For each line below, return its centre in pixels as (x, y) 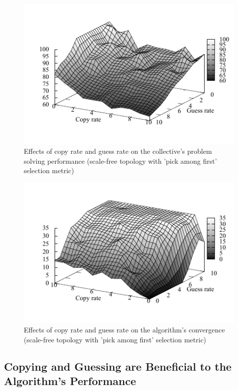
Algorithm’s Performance (70, 381)
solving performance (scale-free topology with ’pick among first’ (120, 161)
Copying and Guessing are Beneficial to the (118, 366)
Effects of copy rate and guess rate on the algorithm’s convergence (124, 330)
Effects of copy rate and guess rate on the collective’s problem (118, 151)
